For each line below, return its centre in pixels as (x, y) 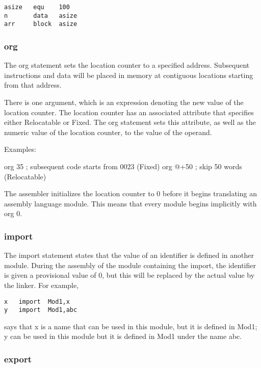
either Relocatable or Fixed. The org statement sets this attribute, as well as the (130, 122)
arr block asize (41, 24)
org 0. (13, 213)
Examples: (20, 149)
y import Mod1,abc (41, 310)
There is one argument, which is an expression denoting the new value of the (124, 102)
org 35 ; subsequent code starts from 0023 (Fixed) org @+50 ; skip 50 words (123, 166)
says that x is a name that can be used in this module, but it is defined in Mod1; (131, 326)
